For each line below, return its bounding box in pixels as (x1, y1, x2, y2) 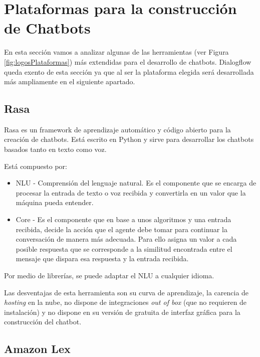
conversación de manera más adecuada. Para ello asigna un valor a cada (16, 234, 237, 244)
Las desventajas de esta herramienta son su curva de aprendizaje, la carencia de (4, 287, 249, 297)
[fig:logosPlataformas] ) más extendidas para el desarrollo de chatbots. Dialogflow (4, 56, 251, 67)
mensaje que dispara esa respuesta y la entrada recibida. (16, 253, 189, 264)
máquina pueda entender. (16, 197, 94, 208)
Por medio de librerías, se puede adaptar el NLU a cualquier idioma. (4, 270, 214, 281)
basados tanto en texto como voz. (4, 144, 107, 154)
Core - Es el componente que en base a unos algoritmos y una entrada (16, 214, 231, 225)
